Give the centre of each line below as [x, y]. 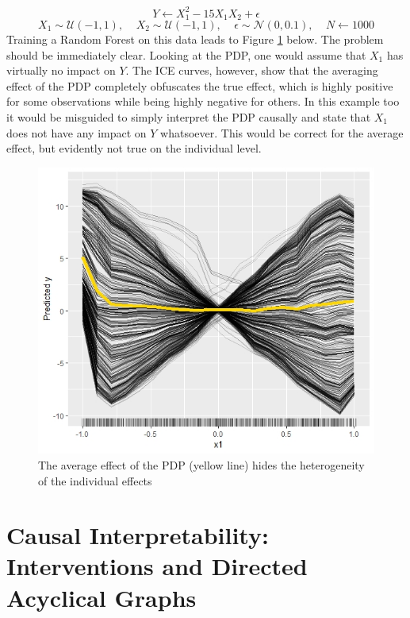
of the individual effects [95, 480]
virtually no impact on [61, 70]
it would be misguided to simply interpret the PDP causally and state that [189, 116]
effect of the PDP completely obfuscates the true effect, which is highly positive [200, 85]
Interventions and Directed [157, 566]
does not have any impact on [77, 132]
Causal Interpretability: [138, 535]
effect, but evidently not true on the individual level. [134, 148]
